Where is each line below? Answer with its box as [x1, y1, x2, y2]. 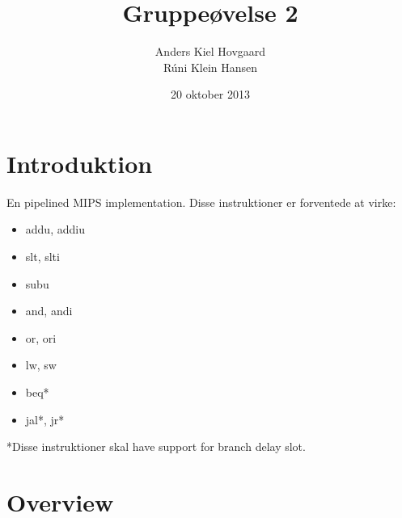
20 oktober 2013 [170, 86, 251, 103]
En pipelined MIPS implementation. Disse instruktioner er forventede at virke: [6, 193, 396, 210]
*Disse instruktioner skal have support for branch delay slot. [6, 438, 306, 455]
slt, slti [25, 248, 60, 265]
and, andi [25, 302, 73, 319]
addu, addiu [25, 221, 85, 238]
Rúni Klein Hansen [163, 58, 258, 75]
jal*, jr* [25, 411, 65, 427]
